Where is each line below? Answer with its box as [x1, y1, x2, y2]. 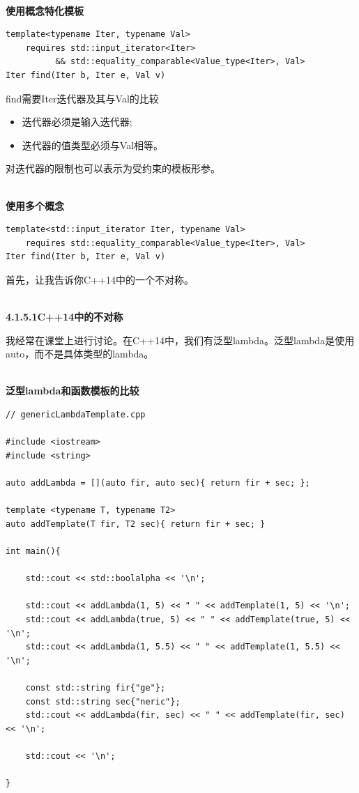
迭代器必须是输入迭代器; [22, 114, 132, 129]
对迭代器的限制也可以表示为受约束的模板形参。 [6, 161, 220, 176]
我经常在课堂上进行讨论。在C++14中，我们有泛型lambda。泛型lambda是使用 [6, 332, 355, 347]
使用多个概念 [6, 198, 64, 213]
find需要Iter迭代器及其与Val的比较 [6, 91, 159, 105]
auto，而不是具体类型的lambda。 [6, 346, 154, 361]
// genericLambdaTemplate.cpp [6, 410, 146, 420]
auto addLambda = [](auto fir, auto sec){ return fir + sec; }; [6, 478, 310, 488]
